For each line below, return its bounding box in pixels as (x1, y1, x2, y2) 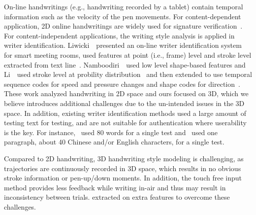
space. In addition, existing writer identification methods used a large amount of (4, 107, 246, 118)
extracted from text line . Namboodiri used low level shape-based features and (4, 59, 246, 70)
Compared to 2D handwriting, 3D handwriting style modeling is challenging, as (4, 153, 244, 163)
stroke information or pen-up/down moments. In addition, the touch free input (4, 173, 242, 183)
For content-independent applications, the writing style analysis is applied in (4, 30, 235, 40)
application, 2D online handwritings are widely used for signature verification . (4, 21, 243, 31)
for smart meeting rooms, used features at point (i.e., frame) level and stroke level (4, 49, 252, 60)
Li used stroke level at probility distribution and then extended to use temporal (4, 69, 252, 79)
